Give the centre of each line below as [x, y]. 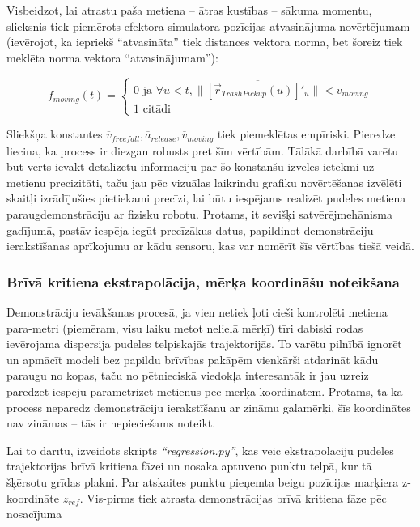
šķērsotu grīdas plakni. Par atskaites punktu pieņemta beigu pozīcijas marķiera [203, 481]
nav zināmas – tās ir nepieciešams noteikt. [111, 423]
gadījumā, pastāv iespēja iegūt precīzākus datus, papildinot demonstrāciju [190, 229]
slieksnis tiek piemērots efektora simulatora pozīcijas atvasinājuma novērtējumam [208, 25]
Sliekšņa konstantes [55, 134]
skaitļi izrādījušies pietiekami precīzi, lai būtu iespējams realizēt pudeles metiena [206, 198]
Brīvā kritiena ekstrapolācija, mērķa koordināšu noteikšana [203, 281]
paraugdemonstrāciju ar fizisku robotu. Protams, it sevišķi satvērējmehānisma [199, 213]
